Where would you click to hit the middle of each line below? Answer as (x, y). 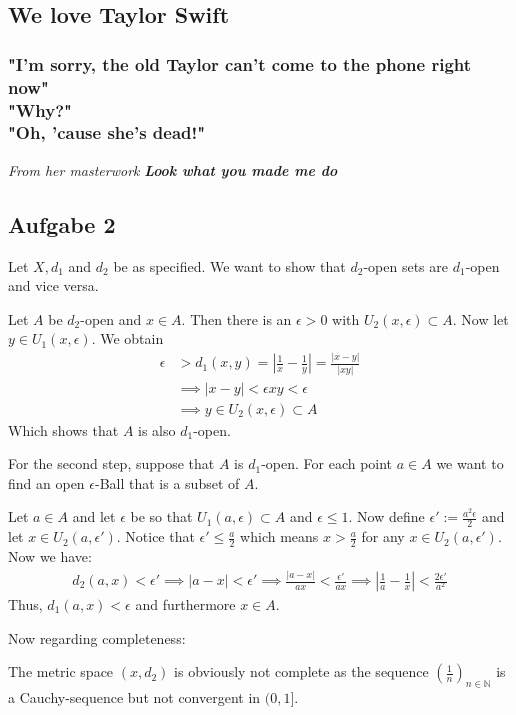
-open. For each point (327, 463)
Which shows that (63, 429)
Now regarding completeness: (97, 637)
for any (383, 536)
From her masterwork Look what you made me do (173, 169)
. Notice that (155, 536)
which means (279, 536)
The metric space (61, 671)
